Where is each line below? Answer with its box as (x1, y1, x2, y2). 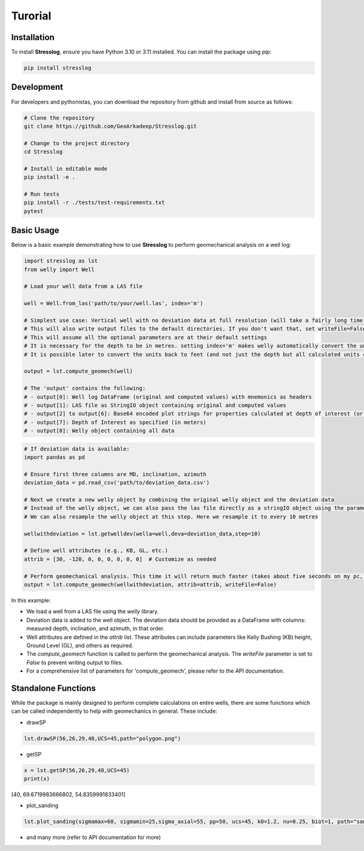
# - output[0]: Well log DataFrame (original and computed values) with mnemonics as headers (24, 393, 312, 400)
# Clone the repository (24, 114, 95, 121)
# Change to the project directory (24, 140, 130, 147)
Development (11, 82, 64, 92)
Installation (11, 32, 55, 42)
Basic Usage (11, 225, 59, 236)
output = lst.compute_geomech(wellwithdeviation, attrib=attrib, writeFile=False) (24, 581, 277, 588)
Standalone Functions (11, 683, 96, 693)
